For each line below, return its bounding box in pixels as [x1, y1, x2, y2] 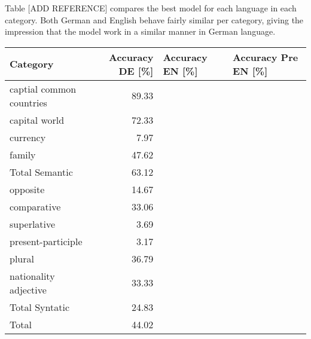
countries [10, 95, 47, 109]
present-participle [10, 234, 83, 248]
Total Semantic [10, 164, 73, 179]
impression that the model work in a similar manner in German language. [5, 25, 276, 38]
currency [10, 130, 46, 144]
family [10, 147, 36, 161]
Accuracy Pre [233, 50, 298, 64]
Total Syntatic [10, 300, 70, 314]
